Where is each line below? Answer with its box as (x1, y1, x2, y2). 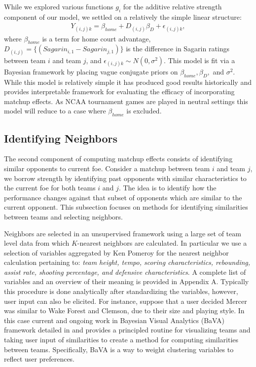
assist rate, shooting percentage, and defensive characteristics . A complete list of (4, 266, 246, 277)
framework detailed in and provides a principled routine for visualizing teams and (4, 325, 251, 335)
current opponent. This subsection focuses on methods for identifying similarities (4, 202, 248, 212)
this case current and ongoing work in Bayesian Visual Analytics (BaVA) (4, 315, 224, 325)
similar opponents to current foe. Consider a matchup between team (4, 163, 210, 173)
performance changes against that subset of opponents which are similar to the (4, 192, 242, 202)
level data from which (4, 238, 70, 248)
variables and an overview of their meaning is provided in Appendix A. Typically (4, 276, 249, 287)
